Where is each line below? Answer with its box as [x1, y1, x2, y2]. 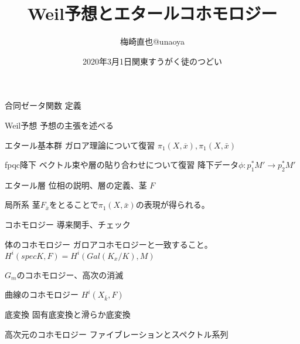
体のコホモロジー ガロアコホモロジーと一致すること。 [5, 238, 213, 250]
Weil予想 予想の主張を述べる [5, 119, 114, 131]
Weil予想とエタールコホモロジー [27, 1, 278, 25]
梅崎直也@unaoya [120, 35, 185, 48]
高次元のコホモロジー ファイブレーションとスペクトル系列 [5, 328, 229, 340]
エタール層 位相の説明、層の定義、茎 [5, 178, 147, 191]
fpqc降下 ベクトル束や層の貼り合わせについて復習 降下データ [5, 158, 238, 171]
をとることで [49, 198, 98, 211]
